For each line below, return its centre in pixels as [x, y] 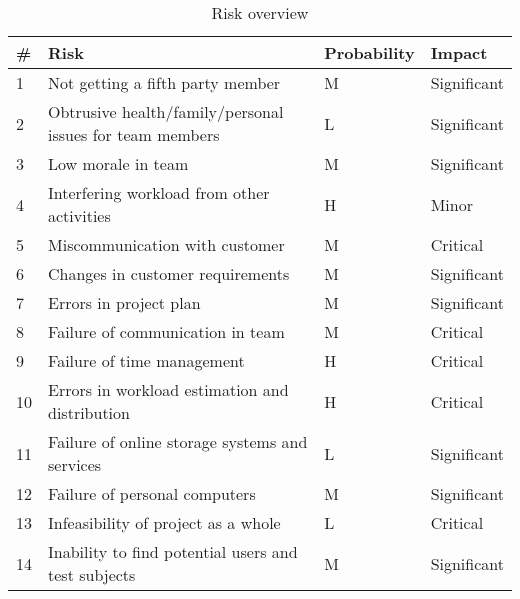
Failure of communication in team [166, 331]
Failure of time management [146, 360]
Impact [459, 52]
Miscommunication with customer [166, 244]
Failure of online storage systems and [178, 441]
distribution [89, 412]
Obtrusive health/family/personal [166, 111]
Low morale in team [118, 163]
